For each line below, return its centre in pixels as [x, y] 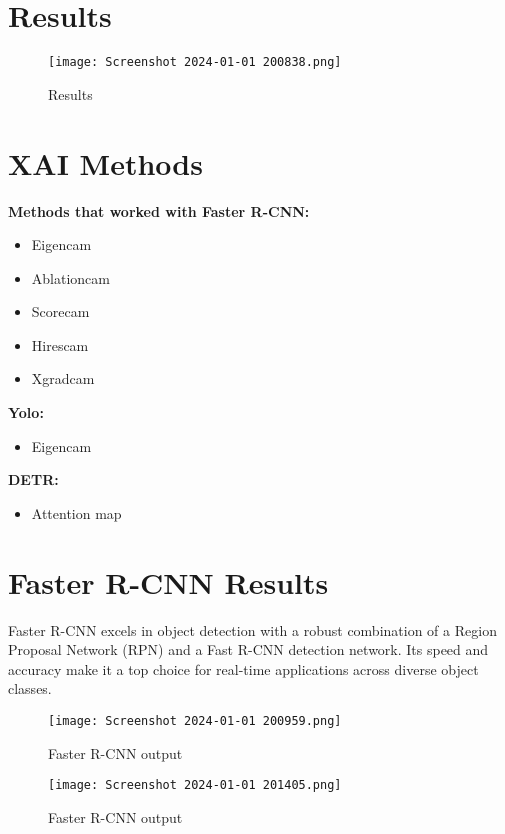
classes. [30, 688]
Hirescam [60, 344]
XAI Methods [105, 162]
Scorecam [60, 311]
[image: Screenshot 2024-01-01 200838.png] [195, 62]
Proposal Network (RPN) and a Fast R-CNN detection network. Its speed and [248, 649]
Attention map [76, 512]
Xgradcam [63, 378]
